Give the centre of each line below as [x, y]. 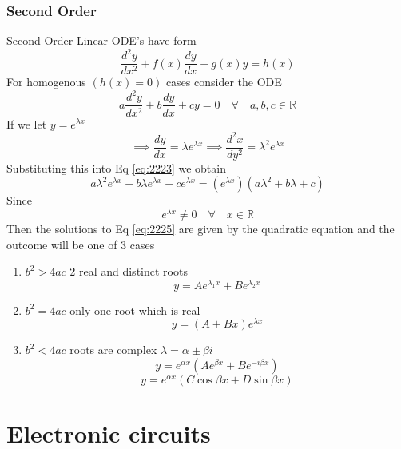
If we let [27, 123]
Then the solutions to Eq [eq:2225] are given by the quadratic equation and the [200, 228]
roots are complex [113, 350]
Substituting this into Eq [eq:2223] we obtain [116, 167]
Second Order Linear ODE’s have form [101, 40]
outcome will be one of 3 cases [81, 244]
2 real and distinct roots [129, 271]
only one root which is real [135, 310]
